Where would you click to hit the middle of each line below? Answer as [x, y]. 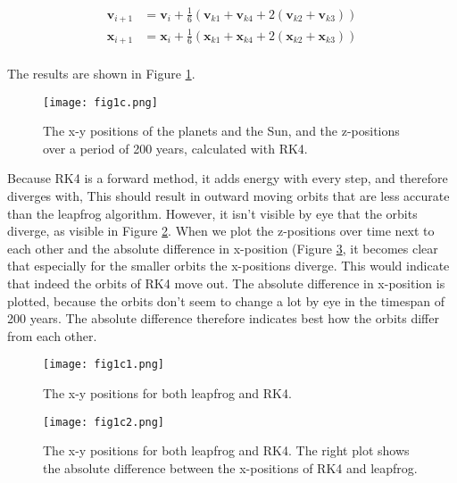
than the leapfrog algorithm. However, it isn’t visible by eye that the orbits [212, 213]
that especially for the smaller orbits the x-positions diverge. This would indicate [228, 266]
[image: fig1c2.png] [104, 422]
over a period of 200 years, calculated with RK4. [175, 148]
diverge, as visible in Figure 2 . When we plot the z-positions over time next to [221, 231]
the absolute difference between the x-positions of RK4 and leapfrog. [230, 467]
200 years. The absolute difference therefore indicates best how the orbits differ [223, 318]
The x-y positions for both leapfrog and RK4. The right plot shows [226, 450]
